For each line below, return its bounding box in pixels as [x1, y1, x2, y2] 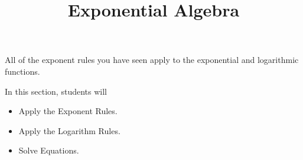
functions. [5, 65, 40, 77]
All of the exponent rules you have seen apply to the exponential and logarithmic [5, 54, 299, 66]
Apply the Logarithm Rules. [18, 124, 120, 136]
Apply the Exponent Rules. [18, 105, 118, 117]
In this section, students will [5, 85, 107, 97]
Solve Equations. [18, 144, 79, 156]
